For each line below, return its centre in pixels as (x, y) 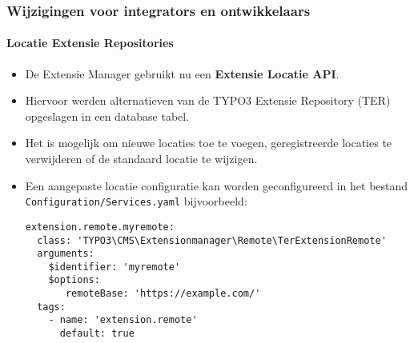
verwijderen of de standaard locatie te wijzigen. (141, 159)
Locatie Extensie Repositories (90, 43)
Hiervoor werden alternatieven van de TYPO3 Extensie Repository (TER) (208, 100)
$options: (74, 280)
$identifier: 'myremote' (115, 267)
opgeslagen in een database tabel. (107, 116)
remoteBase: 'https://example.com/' (163, 294)
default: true (97, 334)
